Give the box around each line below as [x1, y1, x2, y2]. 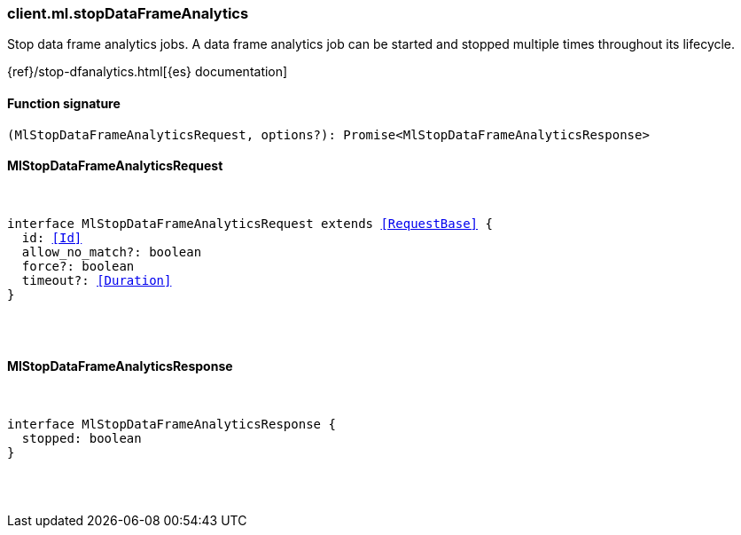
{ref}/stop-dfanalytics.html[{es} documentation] [7, 64, 288, 80]
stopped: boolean [21, 431, 142, 446]
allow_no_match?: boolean [21, 244, 202, 259]
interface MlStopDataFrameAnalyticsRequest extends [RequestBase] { [7, 216, 493, 231]
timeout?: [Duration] [21, 272, 172, 287]
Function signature [7, 95, 121, 111]
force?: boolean [21, 258, 135, 273]
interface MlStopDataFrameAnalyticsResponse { [7, 417, 336, 432]
